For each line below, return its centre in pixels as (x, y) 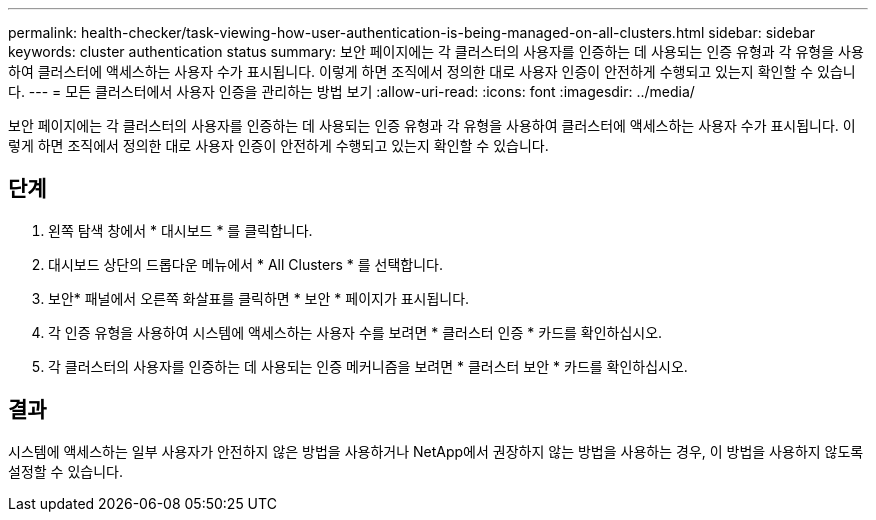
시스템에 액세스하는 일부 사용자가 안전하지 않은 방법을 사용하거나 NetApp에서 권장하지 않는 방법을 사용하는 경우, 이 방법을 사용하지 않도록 (436, 451)
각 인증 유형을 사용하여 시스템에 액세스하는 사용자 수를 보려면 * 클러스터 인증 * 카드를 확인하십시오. (355, 332)
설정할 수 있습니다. (65, 471)
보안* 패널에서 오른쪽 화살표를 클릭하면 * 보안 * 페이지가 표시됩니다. (259, 298)
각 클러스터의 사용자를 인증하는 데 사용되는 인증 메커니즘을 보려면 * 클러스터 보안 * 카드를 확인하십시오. (368, 366)
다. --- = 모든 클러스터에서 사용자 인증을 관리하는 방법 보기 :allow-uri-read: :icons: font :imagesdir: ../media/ (351, 91)
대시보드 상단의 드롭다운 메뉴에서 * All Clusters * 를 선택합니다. (245, 264)
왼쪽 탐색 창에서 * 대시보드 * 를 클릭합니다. (180, 230)
